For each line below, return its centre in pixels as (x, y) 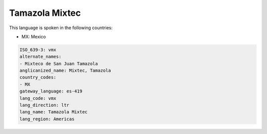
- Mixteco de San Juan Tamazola (59, 64)
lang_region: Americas (47, 119)
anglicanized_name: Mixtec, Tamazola (65, 71)
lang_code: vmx (38, 98)
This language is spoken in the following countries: (61, 28)
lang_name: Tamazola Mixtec (53, 112)
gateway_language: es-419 (51, 91)
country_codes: (38, 77)
